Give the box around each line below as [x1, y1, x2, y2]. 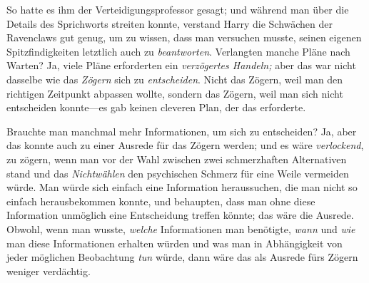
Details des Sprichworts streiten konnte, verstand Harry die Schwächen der [6, 16, 333, 31]
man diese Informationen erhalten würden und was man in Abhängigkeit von [6, 235, 343, 250]
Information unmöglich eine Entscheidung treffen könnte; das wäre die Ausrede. [6, 207, 354, 222]
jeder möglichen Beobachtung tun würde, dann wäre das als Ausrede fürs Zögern [6, 249, 358, 264]
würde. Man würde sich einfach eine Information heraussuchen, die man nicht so [6, 180, 358, 195]
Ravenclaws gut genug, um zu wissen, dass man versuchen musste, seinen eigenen [6, 30, 362, 45]
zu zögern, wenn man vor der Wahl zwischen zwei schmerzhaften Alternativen [6, 151, 347, 166]
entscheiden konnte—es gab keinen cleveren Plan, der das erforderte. [6, 100, 306, 115]
